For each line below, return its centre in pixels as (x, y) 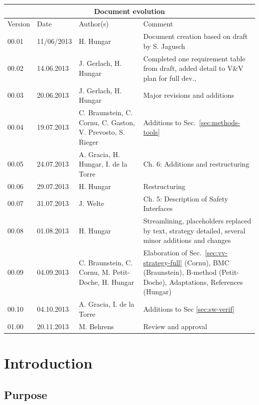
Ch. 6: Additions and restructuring (196, 164)
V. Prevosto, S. (102, 132)
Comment (158, 24)
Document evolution (129, 11)
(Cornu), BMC (207, 262)
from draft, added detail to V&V (193, 68)
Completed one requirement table (194, 58)
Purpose (26, 394)
